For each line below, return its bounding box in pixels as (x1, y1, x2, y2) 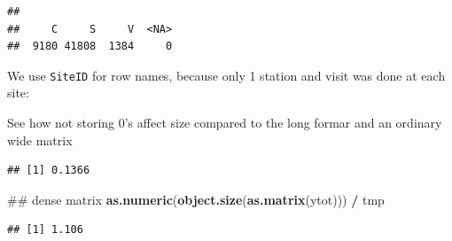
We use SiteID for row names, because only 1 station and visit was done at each (7, 66, 446, 84)
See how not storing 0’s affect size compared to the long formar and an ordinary (7, 113, 442, 132)
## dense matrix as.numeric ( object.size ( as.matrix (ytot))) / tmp (7, 190, 385, 208)
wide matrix (7, 130, 73, 149)
